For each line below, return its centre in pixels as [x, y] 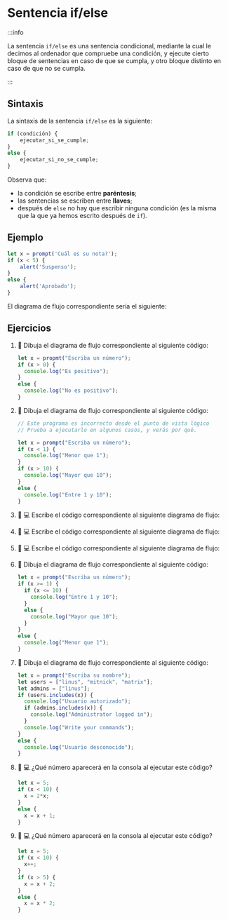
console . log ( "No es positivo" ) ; [71, 391]
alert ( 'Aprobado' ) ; [48, 286]
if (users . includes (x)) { [55, 695]
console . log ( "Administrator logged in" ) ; [92, 715]
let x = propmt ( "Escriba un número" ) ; [74, 358]
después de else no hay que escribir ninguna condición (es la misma [117, 208]
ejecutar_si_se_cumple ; [55, 140]
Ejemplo [25, 237]
